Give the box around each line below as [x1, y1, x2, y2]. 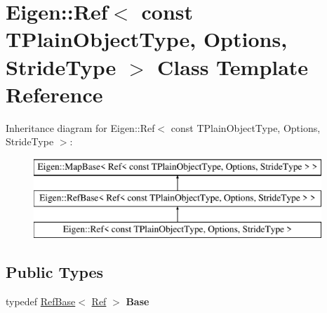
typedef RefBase [6, 294, 76, 309]
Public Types [6, 261, 104, 283]
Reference [6, 79, 103, 108]
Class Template [157, 52, 309, 81]
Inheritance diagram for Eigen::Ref [6, 120, 155, 135]
